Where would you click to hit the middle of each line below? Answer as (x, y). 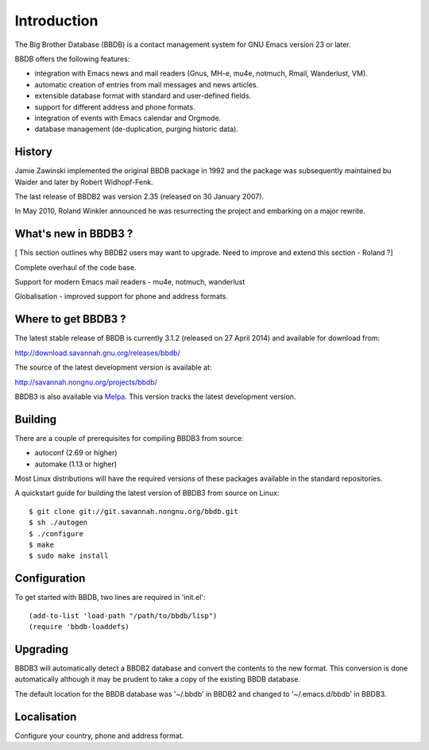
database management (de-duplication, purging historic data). (136, 129)
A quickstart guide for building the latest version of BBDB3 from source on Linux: (147, 493)
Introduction (56, 21)
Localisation (46, 716)
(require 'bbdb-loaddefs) (79, 627)
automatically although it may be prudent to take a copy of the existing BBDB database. (158, 679)
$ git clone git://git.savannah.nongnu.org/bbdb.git (133, 511)
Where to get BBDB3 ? (70, 319)
